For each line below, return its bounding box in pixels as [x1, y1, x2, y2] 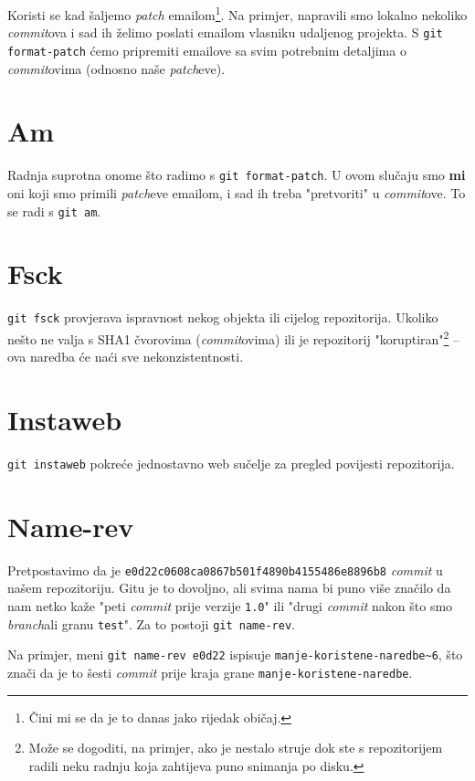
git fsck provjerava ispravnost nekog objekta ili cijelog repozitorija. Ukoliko [7, 308, 438, 327]
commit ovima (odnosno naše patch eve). [7, 58, 226, 78]
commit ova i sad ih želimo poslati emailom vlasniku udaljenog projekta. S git [7, 23, 443, 42]
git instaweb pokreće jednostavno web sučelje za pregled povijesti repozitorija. [7, 453, 455, 472]
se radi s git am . [7, 201, 101, 220]
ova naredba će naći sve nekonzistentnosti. [7, 347, 244, 366]
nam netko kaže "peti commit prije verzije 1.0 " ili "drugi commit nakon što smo [7, 596, 453, 615]
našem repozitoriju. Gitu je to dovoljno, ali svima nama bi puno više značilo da [7, 578, 451, 597]
